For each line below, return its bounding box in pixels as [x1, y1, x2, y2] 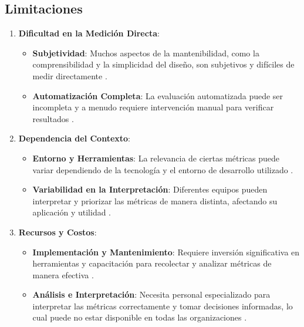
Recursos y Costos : [18, 225, 97, 238]
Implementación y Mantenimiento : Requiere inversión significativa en [32, 245, 300, 258]
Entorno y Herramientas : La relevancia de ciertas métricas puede [32, 151, 280, 164]
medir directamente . [32, 69, 107, 82]
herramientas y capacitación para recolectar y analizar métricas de [32, 257, 272, 269]
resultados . [32, 112, 74, 124]
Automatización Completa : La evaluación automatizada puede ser [32, 89, 283, 102]
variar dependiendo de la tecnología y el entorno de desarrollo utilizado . [32, 163, 293, 176]
